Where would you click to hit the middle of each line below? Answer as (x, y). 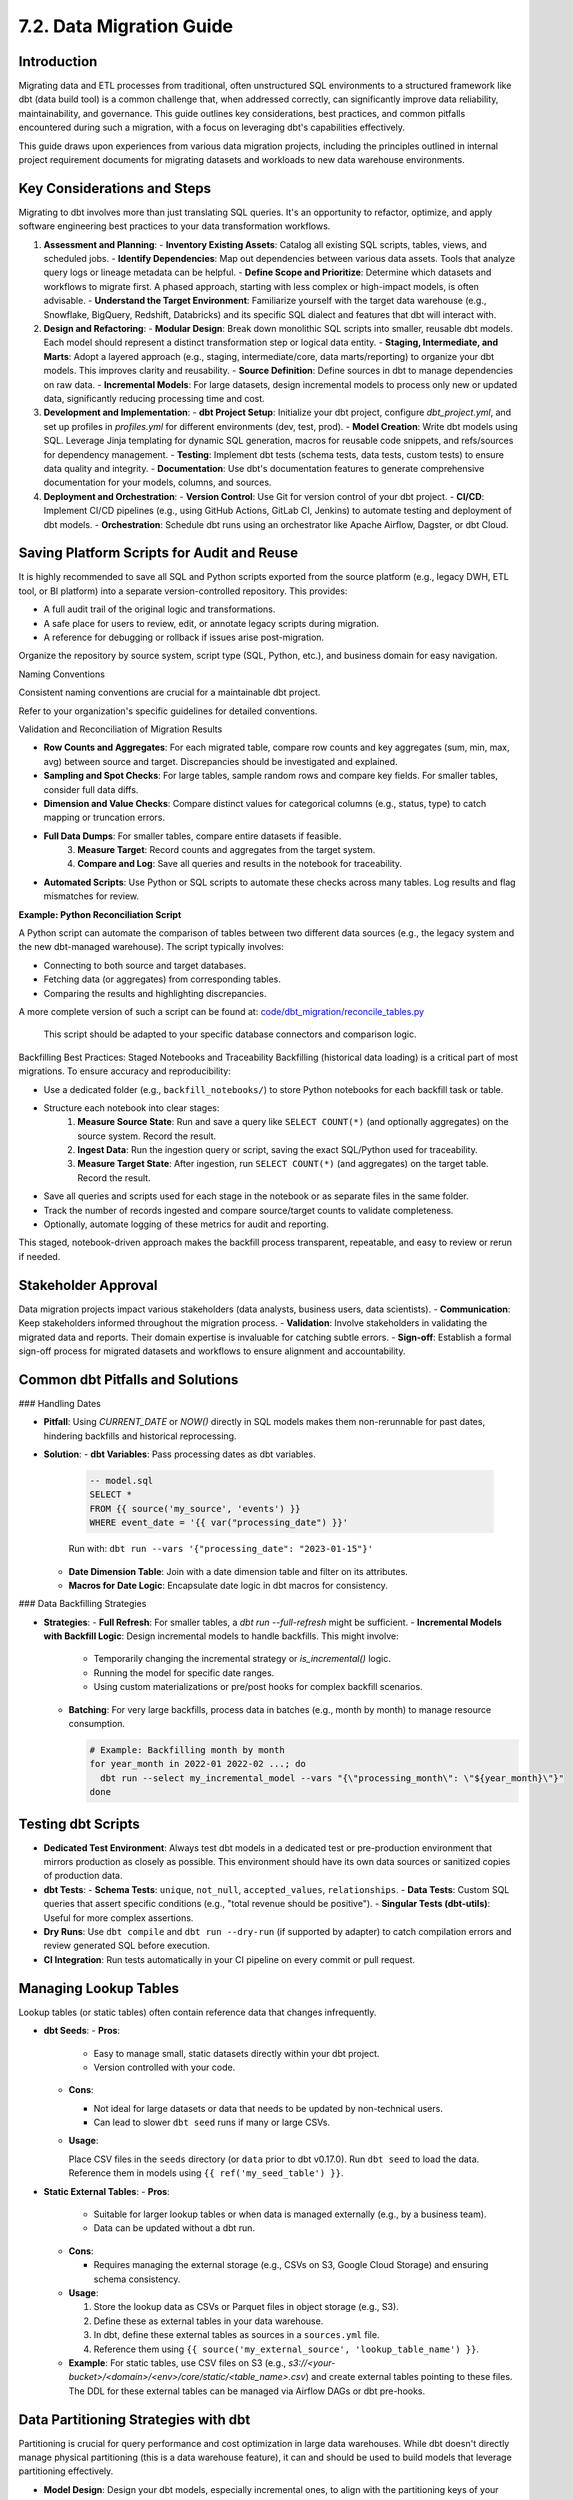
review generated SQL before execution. (126, 1946)
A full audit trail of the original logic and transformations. (159, 609)
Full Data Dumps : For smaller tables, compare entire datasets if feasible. (192, 836)
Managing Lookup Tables (99, 1988)
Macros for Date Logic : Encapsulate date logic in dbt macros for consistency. (228, 1585)
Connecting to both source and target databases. (145, 965)
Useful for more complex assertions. (118, 1917)
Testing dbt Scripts (79, 1823)
